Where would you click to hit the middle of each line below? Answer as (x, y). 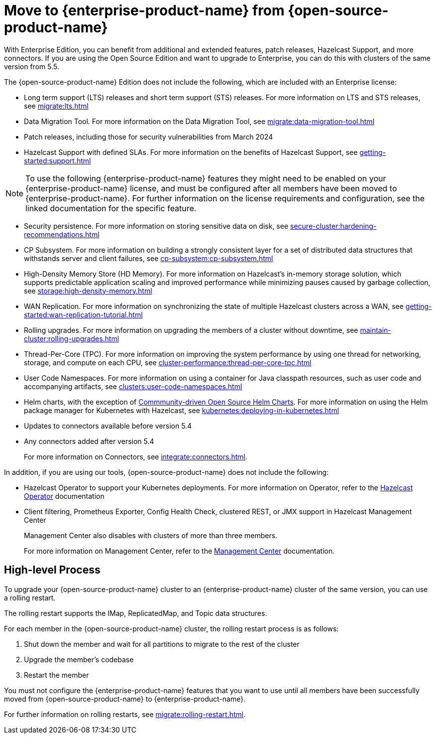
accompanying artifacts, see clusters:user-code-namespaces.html (133, 386)
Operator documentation (64, 496)
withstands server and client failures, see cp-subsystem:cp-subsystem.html (149, 258)
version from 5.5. (32, 66)
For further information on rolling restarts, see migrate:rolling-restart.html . (125, 714)
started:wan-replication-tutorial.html (83, 314)
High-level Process (52, 570)
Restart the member (56, 675)
